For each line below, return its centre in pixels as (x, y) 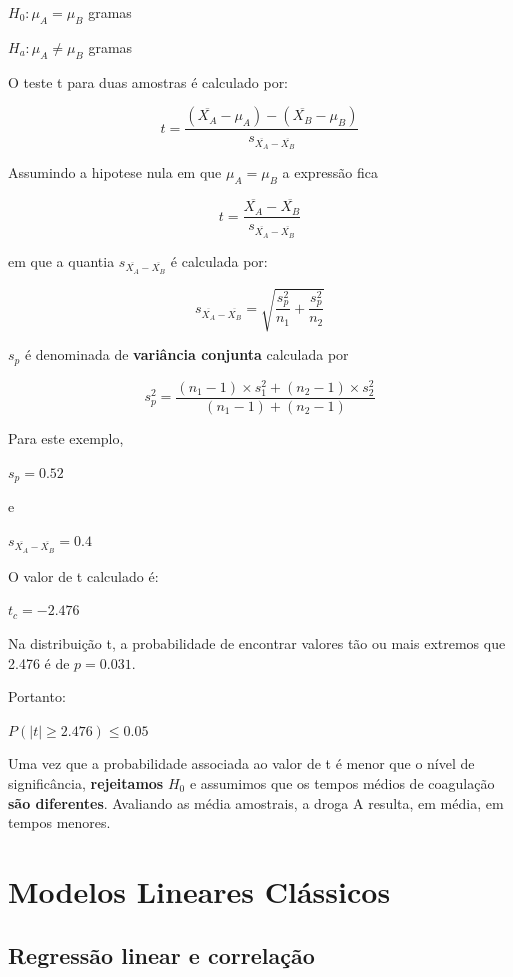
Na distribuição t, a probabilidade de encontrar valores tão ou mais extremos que (257, 643)
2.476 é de (39, 662)
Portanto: (37, 696)
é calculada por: (219, 260)
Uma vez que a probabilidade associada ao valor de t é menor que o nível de (241, 763)
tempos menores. (59, 822)
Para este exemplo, (66, 438)
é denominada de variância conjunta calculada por (186, 354)
